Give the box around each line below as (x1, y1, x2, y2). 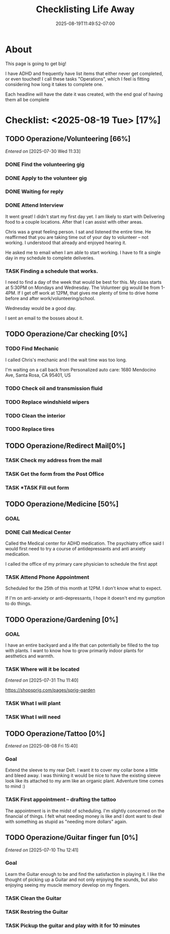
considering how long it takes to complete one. (5, 81, 104, 87)
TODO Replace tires (5, 425, 55, 433)
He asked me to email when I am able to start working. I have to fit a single (5, 249, 161, 255)
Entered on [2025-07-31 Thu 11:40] (5, 677, 79, 683)
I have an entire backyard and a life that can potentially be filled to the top (5, 642, 159, 648)
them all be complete (5, 96, 49, 102)
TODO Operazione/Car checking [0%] (5, 330, 128, 338)
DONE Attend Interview (5, 202, 64, 209)
